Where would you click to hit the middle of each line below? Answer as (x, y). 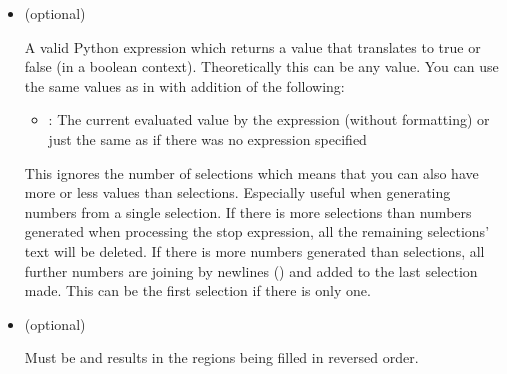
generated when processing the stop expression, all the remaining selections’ (257, 231)
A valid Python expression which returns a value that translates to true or (252, 46)
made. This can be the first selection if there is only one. (197, 290)
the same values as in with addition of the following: (184, 85)
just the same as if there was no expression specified (207, 138)
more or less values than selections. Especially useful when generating (237, 192)
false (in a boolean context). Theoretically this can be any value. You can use (261, 66)
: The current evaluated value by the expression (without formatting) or (269, 119)
